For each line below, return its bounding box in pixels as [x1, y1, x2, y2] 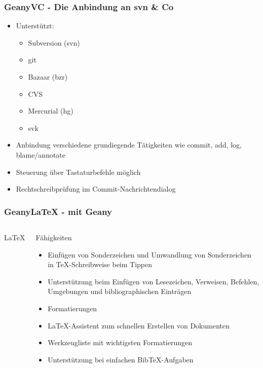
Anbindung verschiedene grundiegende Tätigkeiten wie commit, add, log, [16, 139, 242, 150]
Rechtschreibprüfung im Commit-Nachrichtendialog [16, 183, 176, 194]
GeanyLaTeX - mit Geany [4, 205, 112, 217]
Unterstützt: [16, 20, 54, 31]
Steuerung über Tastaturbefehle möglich [16, 166, 141, 177]
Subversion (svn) [28, 37, 80, 48]
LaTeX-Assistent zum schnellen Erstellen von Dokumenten [48, 320, 230, 330]
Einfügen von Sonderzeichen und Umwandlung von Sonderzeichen [48, 249, 251, 260]
